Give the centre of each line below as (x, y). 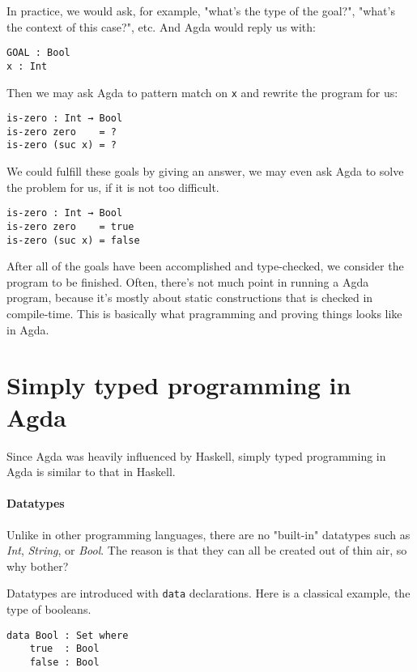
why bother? (38, 566)
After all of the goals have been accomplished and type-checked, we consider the (205, 266)
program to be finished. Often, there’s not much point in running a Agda (188, 281)
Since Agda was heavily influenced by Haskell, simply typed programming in (196, 455)
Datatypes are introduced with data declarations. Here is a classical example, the (208, 593)
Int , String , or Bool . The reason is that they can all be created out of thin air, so (207, 550)
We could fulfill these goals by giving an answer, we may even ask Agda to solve (205, 171)
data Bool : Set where (68, 635)
